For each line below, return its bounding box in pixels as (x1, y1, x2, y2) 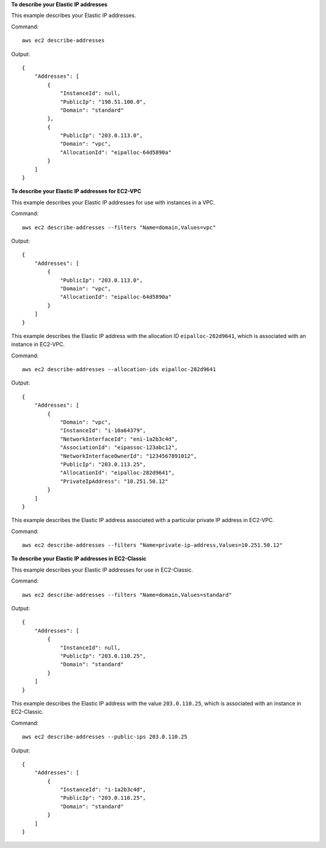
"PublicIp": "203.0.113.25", (60, 461, 146, 468)
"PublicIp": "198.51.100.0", (60, 98, 146, 105)
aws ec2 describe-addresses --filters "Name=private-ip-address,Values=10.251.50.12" (22, 542, 283, 549)
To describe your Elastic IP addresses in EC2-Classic (11, 555, 147, 563)
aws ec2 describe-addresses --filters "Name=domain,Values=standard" (22, 591, 232, 598)
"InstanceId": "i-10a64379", (60, 427, 146, 434)
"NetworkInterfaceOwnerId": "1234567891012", (60, 453, 197, 459)
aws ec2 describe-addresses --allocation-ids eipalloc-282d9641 (22, 366, 217, 373)
